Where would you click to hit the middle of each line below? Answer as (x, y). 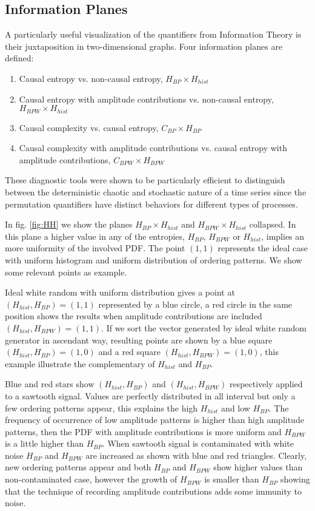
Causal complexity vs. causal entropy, (89, 127)
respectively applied (266, 384)
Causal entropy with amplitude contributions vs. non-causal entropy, (146, 99)
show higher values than (258, 467)
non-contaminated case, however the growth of (91, 479)
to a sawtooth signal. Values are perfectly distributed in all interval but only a (150, 395)
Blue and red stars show (50, 384)
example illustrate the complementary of (80, 363)
